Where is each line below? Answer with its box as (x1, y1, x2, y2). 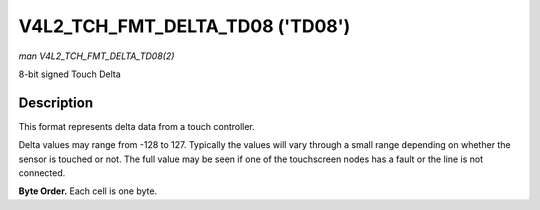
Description (18, 94, 94, 111)
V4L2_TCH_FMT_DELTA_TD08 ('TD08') (18, 15, 351, 37)
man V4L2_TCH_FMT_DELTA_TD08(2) (18, 50, 175, 62)
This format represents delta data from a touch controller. (18, 120, 255, 132)
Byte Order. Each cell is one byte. (18, 185, 158, 197)
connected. (18, 167, 66, 179)
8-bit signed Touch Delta (18, 68, 122, 80)
